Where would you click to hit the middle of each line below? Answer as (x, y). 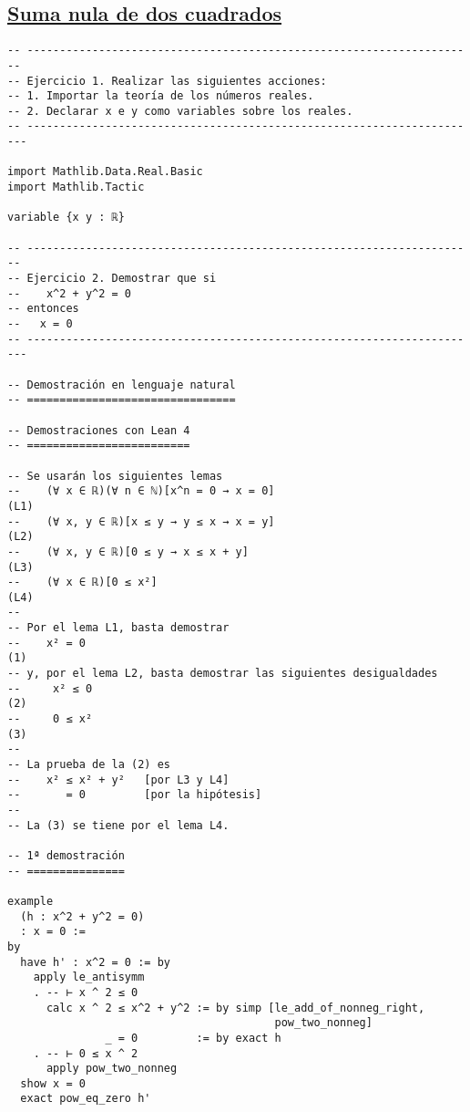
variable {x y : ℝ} (66, 218)
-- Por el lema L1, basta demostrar (118, 628)
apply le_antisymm (89, 977)
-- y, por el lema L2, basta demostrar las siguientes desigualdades (223, 674)
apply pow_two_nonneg (112, 1069)
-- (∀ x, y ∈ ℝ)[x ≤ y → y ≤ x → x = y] (141, 521)
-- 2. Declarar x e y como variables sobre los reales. (180, 111)
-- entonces (43, 309)
